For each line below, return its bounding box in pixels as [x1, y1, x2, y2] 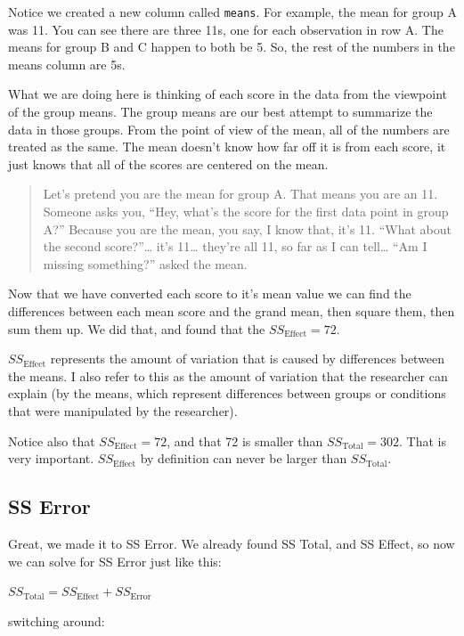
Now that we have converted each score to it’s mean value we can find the [8, 284, 411, 303]
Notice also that [8, 431, 95, 450]
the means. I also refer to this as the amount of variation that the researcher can [8, 366, 448, 385]
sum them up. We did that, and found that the [8, 319, 265, 338]
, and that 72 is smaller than [167, 431, 323, 450]
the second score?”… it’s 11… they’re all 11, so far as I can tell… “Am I [43, 237, 427, 256]
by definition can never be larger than [140, 449, 347, 468]
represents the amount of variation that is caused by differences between [50, 349, 445, 368]
